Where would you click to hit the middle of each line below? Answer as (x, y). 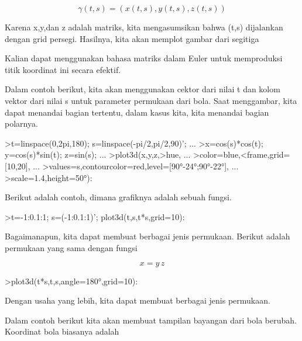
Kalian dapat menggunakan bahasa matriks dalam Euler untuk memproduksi (144, 58)
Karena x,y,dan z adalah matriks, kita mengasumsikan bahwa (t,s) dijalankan (144, 27)
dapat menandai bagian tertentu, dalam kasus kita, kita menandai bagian (137, 112)
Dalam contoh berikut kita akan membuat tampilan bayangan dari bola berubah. (151, 320)
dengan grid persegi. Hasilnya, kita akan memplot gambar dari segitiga (132, 38)
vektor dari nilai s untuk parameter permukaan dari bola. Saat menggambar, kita (151, 100)
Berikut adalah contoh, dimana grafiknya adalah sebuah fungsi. (118, 197)
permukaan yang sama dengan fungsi (71, 247)
